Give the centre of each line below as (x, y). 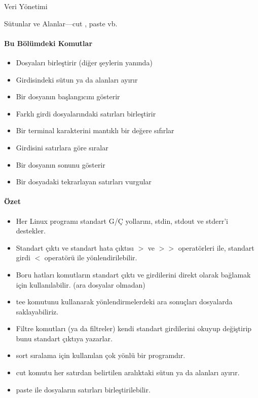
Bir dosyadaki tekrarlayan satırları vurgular (84, 182)
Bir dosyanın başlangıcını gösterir (68, 96)
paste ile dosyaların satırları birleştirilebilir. (83, 389)
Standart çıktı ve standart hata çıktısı (75, 247)
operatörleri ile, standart (216, 247)
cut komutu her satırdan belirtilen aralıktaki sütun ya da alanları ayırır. (128, 372)
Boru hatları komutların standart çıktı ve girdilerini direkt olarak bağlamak (133, 274)
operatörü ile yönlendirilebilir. (91, 257)
